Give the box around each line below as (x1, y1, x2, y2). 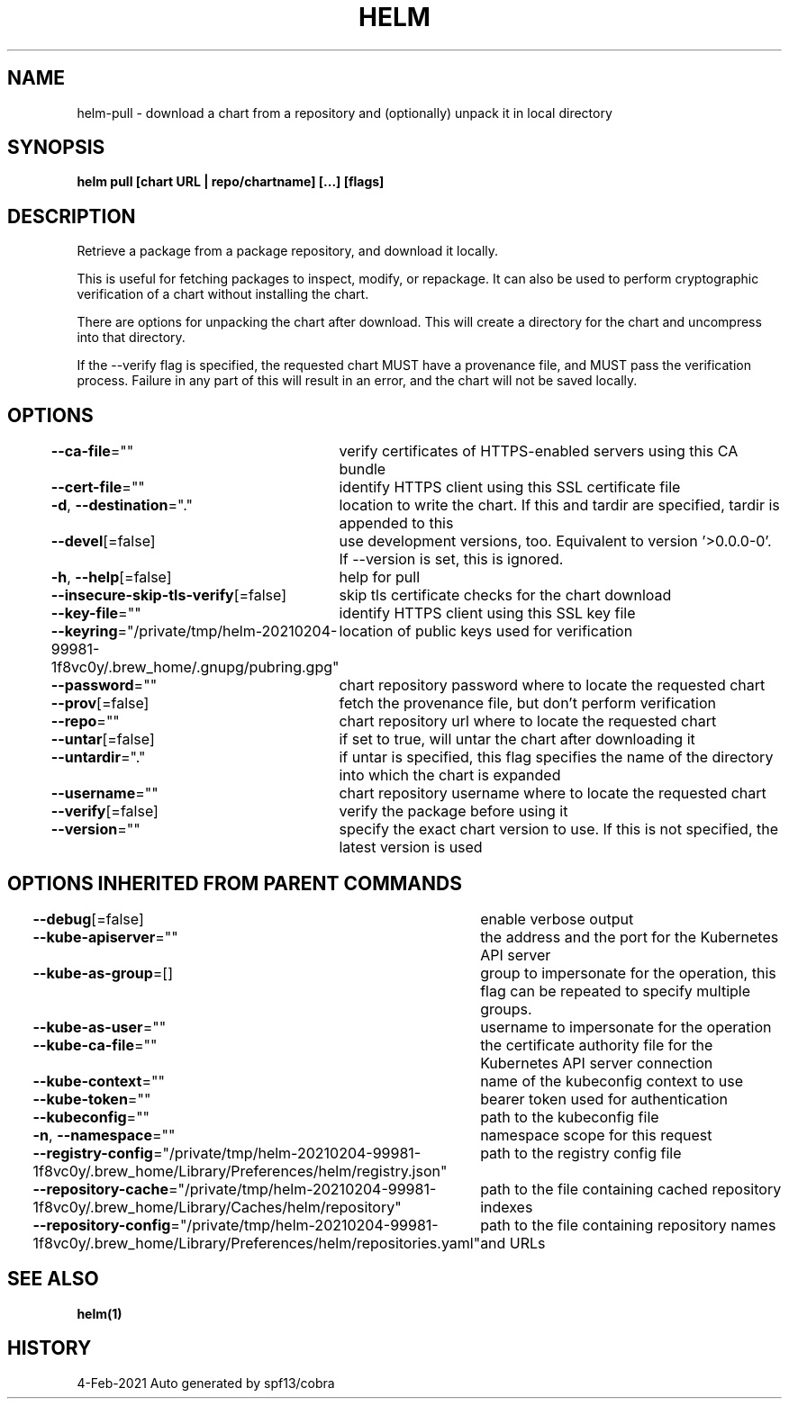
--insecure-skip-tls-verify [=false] (50, 586, 287, 605)
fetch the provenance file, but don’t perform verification (339, 694, 716, 713)
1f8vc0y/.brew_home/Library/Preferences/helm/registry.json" (32, 1161, 448, 1180)
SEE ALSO (7, 1267, 99, 1291)
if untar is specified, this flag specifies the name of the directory (339, 748, 774, 767)
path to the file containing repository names (480, 1215, 776, 1234)
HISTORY (7, 1337, 92, 1360)
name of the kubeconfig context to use (480, 1071, 744, 1090)
